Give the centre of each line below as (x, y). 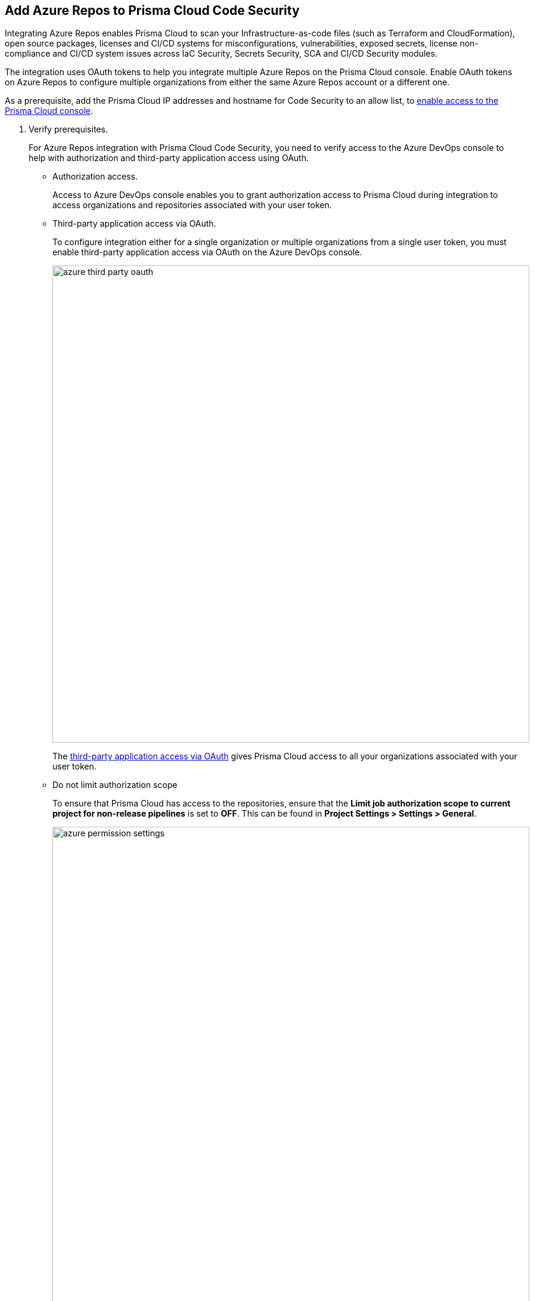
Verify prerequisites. (68, 129)
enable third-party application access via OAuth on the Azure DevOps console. (207, 252)
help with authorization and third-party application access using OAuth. (169, 158)
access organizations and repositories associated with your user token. (192, 205)
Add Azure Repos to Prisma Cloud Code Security (152, 10)
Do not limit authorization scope (115, 785)
